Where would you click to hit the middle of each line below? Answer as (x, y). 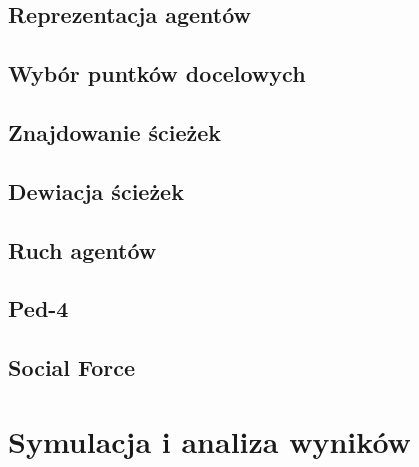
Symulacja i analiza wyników (209, 440)
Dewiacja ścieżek (96, 190)
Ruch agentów (82, 249)
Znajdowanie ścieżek (115, 131)
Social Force (72, 367)
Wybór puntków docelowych (157, 73)
